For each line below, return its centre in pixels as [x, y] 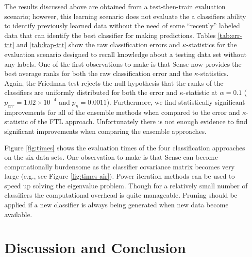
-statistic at [200, 92]
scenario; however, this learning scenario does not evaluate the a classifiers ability [125, 16]
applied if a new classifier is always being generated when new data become [117, 205]
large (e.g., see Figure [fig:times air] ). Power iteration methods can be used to [120, 176]
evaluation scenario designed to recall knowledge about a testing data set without [126, 54]
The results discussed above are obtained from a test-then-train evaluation [115, 6]
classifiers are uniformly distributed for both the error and [91, 92]
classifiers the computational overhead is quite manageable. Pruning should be [121, 195]
